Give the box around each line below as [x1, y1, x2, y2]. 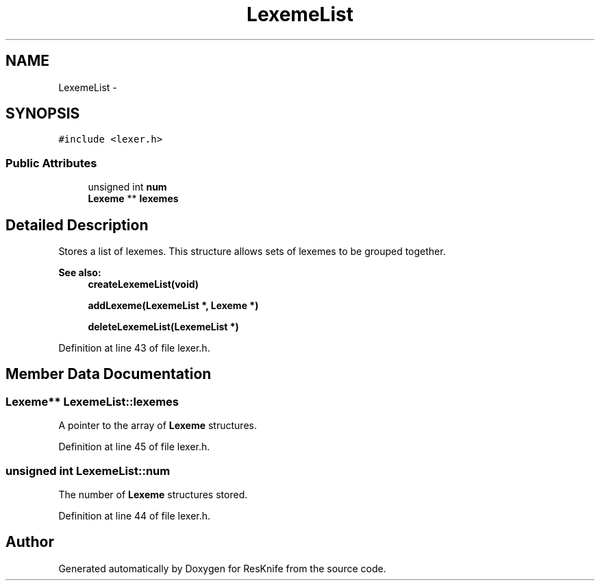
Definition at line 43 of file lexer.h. [58, 342, 210, 354]
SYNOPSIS [5, 105, 80, 123]
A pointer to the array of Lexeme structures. [58, 419, 257, 432]
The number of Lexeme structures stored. [58, 489, 248, 500]
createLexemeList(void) [88, 278, 199, 291]
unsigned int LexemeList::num [5, 463, 171, 478]
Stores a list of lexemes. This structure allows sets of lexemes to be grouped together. [58, 245, 446, 258]
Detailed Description [5, 216, 149, 234]
